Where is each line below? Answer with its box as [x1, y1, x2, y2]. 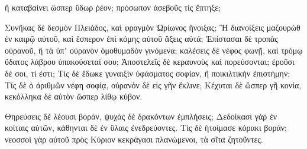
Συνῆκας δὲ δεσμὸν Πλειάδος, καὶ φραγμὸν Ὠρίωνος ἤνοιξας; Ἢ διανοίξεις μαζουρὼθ [5, 21, 300, 33]
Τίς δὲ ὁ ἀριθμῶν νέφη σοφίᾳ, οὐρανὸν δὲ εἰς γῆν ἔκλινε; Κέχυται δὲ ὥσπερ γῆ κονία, [5, 78, 302, 91]
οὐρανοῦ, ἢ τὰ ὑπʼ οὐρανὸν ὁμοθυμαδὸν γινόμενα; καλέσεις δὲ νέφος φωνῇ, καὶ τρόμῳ [5, 44, 303, 56]
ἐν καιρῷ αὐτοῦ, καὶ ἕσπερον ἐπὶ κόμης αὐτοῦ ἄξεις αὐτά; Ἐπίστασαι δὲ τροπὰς [5, 32, 278, 45]
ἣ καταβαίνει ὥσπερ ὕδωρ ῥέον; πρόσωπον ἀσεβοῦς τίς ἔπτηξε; [5, 1, 221, 13]
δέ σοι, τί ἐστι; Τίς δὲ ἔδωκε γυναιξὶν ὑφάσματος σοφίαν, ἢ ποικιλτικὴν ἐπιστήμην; [5, 67, 290, 79]
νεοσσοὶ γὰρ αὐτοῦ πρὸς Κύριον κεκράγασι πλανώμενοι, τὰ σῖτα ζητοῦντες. [5, 133, 263, 145]
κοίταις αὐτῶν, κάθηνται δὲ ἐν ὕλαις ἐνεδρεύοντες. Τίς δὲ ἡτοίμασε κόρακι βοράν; [5, 121, 287, 134]
